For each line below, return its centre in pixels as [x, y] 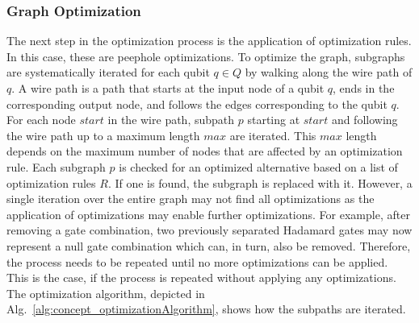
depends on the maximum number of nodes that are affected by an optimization [205, 151]
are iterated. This [273, 135]
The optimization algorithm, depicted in [106, 293]
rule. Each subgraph [56, 166]
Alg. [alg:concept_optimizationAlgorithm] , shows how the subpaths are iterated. [206, 309]
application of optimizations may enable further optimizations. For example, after [208, 214]
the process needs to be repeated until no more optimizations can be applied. [197, 261]
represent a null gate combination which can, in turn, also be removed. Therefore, [209, 245]
